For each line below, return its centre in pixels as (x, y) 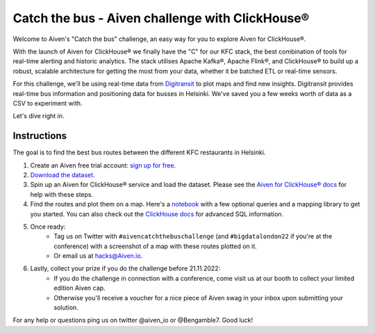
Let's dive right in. (39, 116)
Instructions (40, 136)
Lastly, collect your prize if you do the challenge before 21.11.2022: (125, 268)
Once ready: (48, 227)
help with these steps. (62, 194)
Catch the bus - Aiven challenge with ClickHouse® (161, 18)
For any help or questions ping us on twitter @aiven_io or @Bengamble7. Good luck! (133, 320)
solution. (66, 308)
